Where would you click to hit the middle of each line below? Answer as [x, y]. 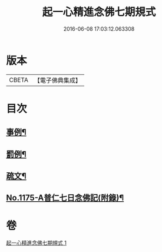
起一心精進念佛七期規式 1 [36, 243]
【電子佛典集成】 [57, 80]
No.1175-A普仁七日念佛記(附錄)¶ [65, 198]
